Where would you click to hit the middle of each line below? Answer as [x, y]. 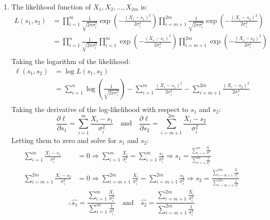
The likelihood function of [51, 6]
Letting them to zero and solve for [64, 140]
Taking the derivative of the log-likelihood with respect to [100, 109]
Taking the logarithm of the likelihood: [71, 61]
